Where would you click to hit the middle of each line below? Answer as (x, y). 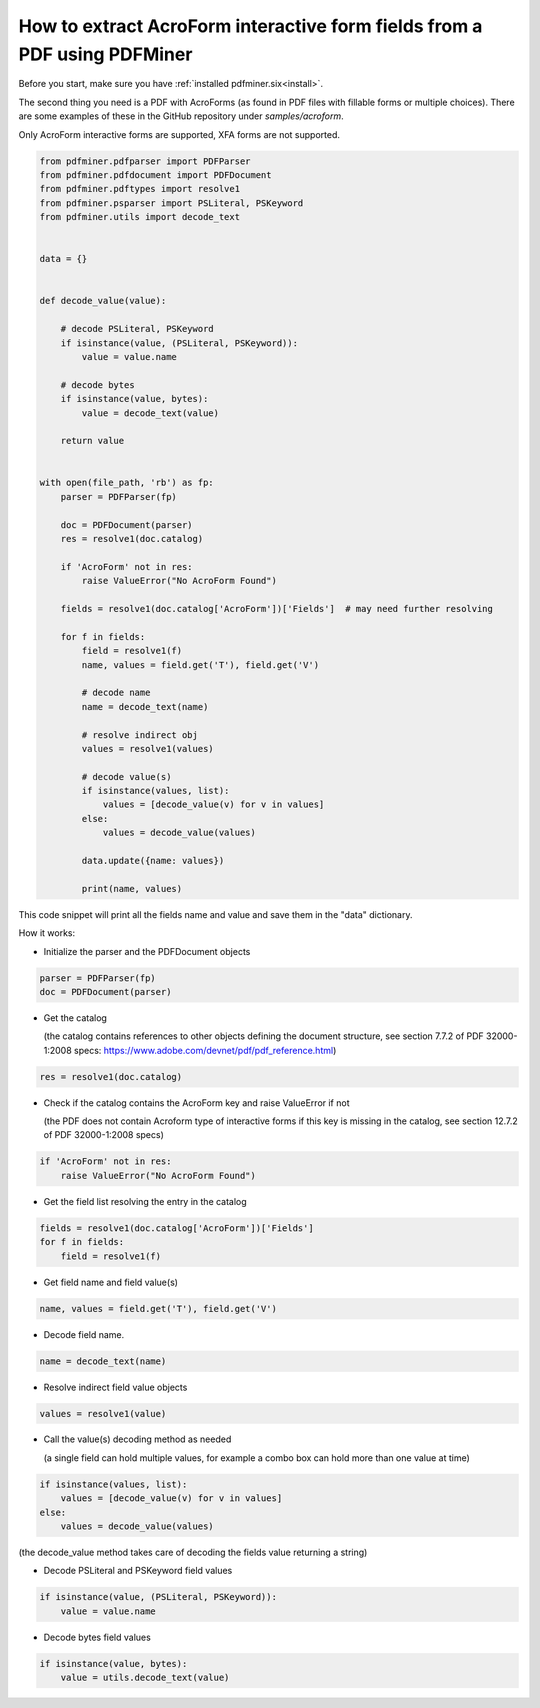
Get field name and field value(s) (111, 1282)
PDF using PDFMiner (105, 54)
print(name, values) (132, 888)
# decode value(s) (126, 776)
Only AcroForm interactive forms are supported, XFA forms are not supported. (179, 134)
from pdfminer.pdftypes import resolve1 (139, 189)
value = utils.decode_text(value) (145, 1678)
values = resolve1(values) (147, 748)
